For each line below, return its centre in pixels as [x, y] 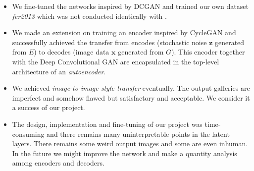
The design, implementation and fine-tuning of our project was [107, 124]
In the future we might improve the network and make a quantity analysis [125, 153]
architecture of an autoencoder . [59, 71]
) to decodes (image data [72, 52]
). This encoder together [208, 52]
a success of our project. [49, 107]
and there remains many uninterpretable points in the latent [138, 134]
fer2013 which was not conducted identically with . [89, 16]
